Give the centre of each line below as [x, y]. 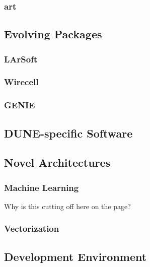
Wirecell [21, 82]
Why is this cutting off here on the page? [67, 206]
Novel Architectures [57, 162]
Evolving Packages [53, 34]
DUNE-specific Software [68, 133]
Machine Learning [42, 187]
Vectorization [32, 228]
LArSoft [21, 59]
